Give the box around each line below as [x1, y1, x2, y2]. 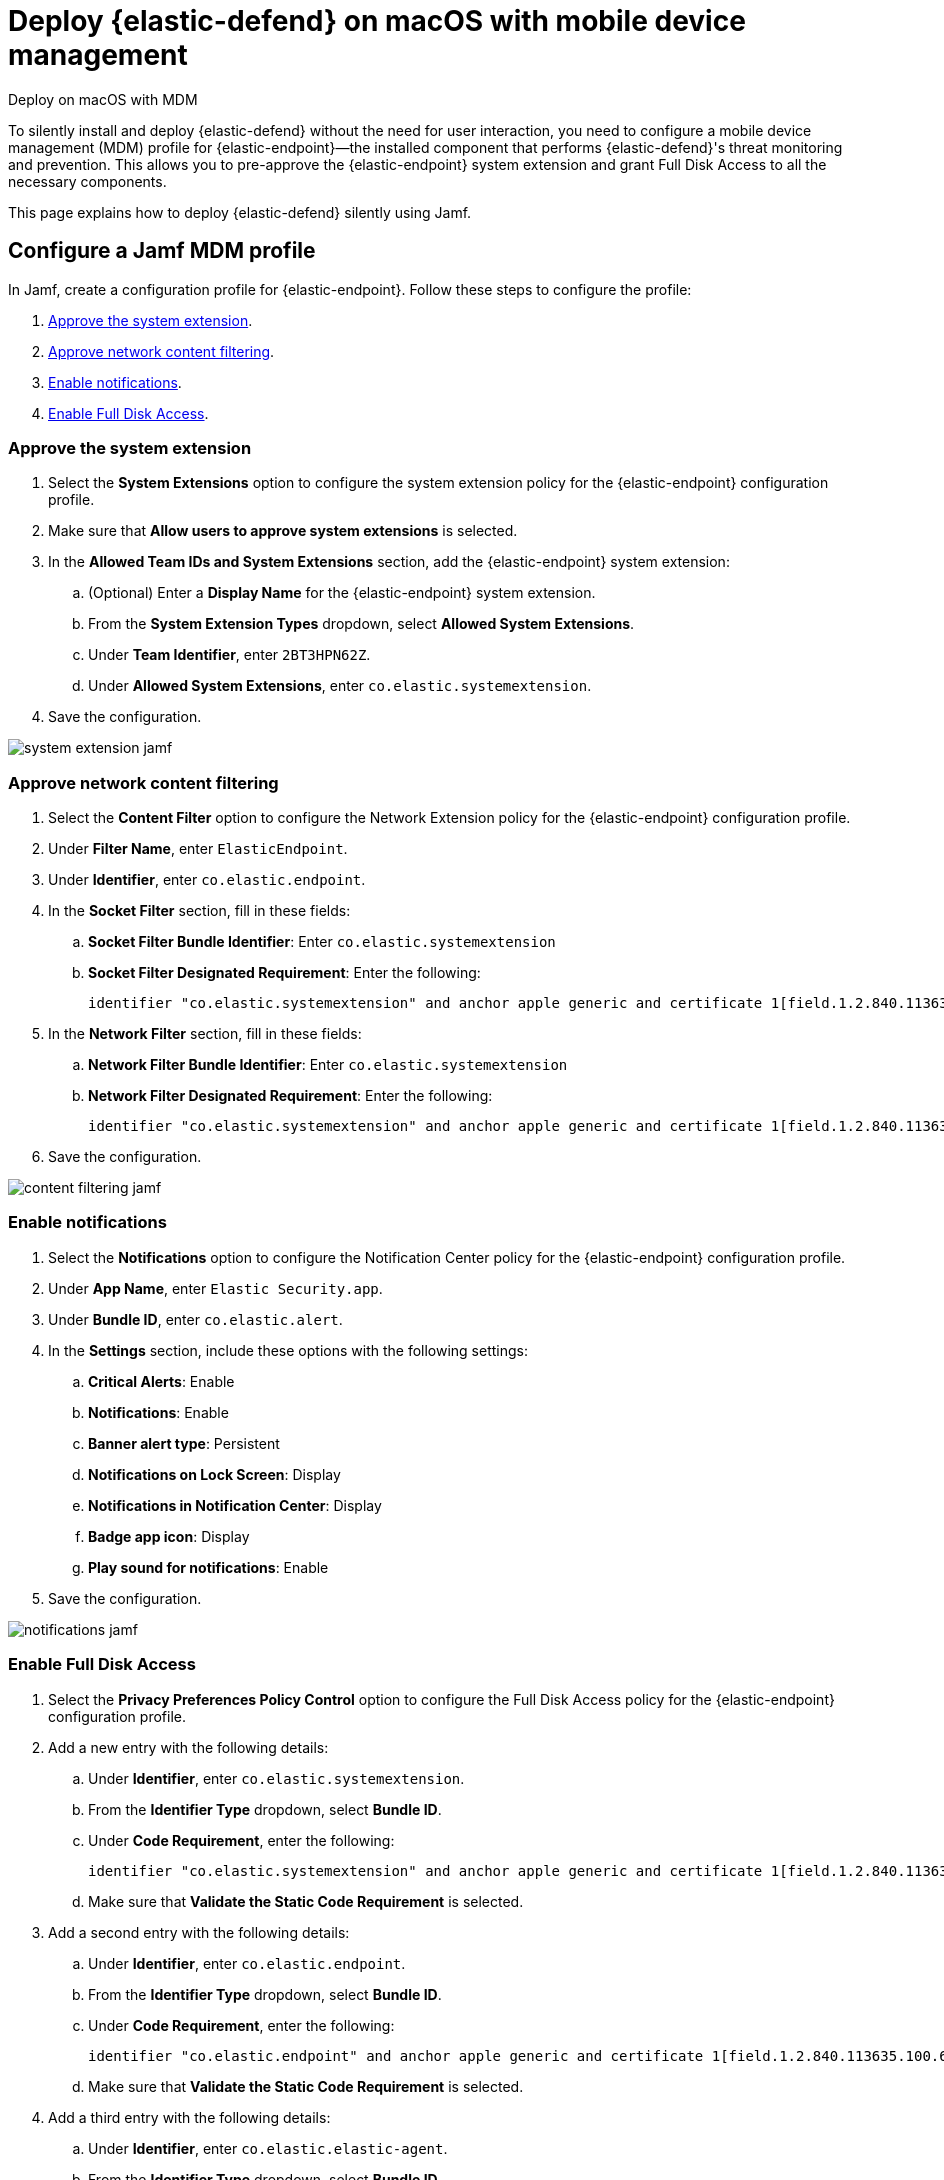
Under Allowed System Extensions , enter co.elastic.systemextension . [88, 677, 592, 695]
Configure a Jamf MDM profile [8, 238, 316, 264]
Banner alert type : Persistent [88, 1434, 280, 1452]
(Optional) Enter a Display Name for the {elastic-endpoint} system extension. [88, 584, 596, 602]
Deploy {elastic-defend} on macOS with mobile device [8, 4, 746, 38]
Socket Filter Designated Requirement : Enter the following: [88, 964, 481, 982]
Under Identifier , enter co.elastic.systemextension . [88, 1769, 465, 1787]
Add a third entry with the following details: [48, 2108, 331, 2126]
